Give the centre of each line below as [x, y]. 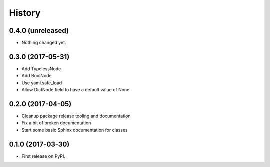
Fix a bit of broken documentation [56, 123]
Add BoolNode [37, 76]
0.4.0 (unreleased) [39, 31]
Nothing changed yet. [44, 43]
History [25, 13]
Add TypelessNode [41, 69]
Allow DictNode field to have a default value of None [76, 90]
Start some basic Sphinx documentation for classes [75, 130]
